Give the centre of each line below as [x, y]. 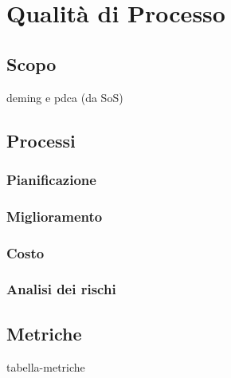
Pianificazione [51, 179]
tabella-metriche [46, 366]
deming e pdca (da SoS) [65, 97]
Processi [41, 140]
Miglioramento [55, 216]
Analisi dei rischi [61, 289]
